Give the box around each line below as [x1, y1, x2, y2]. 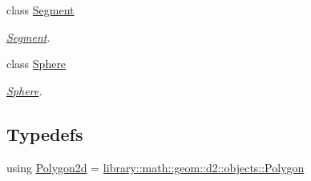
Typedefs [6, 121, 83, 146]
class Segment [6, 2, 75, 18]
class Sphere [6, 55, 67, 72]
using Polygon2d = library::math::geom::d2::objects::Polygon [6, 159, 305, 175]
